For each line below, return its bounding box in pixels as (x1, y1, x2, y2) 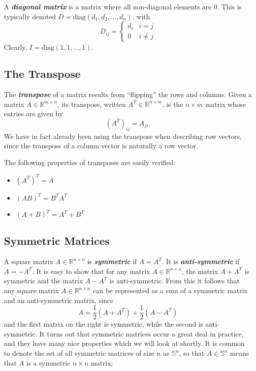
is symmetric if (87, 256, 137, 267)
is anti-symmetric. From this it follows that (109, 275, 240, 286)
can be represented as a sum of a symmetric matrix (93, 285, 248, 296)
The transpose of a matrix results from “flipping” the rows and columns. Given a (4, 89, 252, 99)
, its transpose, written (57, 99, 126, 109)
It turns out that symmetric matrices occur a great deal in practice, (39, 328, 244, 338)
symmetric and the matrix (4, 275, 83, 286)
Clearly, (4, 42, 27, 52)
